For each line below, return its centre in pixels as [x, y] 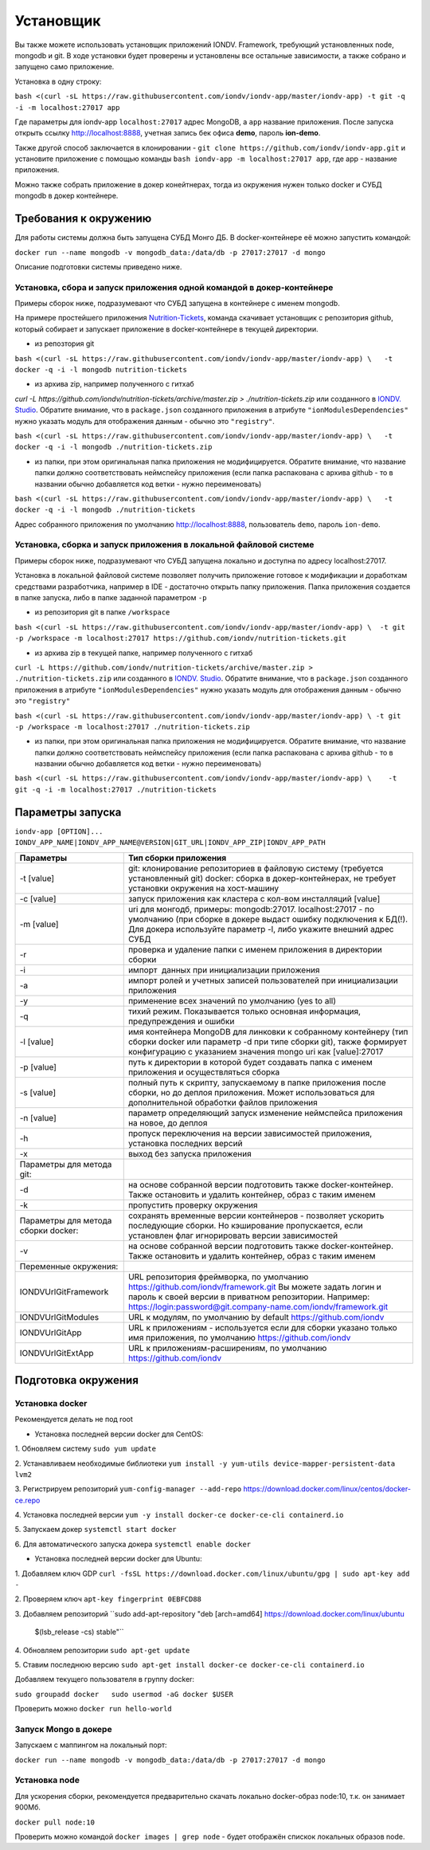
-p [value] [38, 1066]
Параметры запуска [68, 812]
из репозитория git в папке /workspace [102, 612]
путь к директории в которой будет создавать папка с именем [250, 1062]
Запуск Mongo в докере [63, 1729]
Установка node [47, 1780]
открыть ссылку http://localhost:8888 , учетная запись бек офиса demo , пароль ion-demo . [168, 133]
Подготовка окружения [77, 1380]
